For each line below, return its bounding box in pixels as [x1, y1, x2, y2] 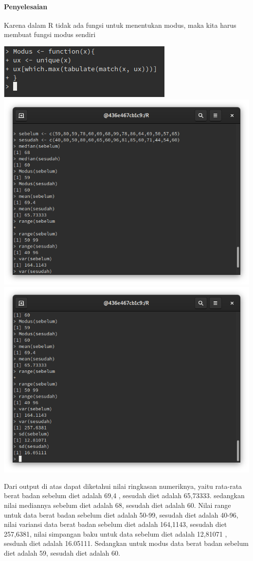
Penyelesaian [4, 1, 48, 11]
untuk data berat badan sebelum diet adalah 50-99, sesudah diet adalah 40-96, [4, 509, 238, 520]
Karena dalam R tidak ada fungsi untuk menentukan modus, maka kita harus [4, 19, 236, 30]
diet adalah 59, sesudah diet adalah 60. [4, 547, 120, 558]
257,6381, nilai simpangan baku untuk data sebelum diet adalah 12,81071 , [4, 528, 227, 539]
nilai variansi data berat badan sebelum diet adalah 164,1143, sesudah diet [4, 519, 227, 529]
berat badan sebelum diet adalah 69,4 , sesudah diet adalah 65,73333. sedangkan [4, 490, 245, 501]
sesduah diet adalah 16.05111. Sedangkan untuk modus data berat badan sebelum [4, 538, 249, 548]
